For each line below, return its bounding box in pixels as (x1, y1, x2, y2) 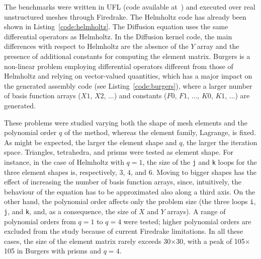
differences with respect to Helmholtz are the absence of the (4, 41, 189, 51)
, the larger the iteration (182, 137, 257, 147)
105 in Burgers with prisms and (4, 245, 102, 256)
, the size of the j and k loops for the (142, 156, 257, 167)
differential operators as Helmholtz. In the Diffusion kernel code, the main (4, 31, 232, 41)
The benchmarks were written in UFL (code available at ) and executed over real (4, 2, 255, 12)
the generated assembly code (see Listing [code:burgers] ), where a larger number (4, 80, 252, 91)
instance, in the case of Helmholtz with (4, 156, 124, 167)
